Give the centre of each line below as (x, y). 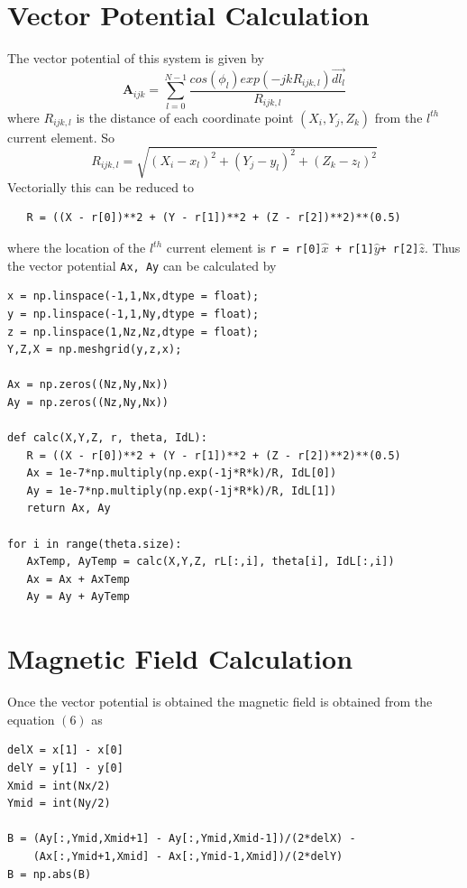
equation (31, 719)
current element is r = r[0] (244, 248)
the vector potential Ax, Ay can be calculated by (142, 265)
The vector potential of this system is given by (136, 58)
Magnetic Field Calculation (180, 658)
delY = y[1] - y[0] (65, 768)
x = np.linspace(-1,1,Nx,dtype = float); (133, 296)
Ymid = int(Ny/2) (59, 804)
